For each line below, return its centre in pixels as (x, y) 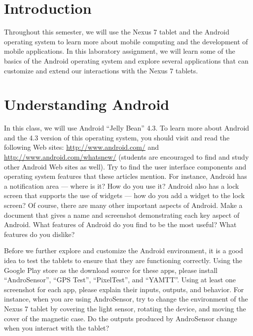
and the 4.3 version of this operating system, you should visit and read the (117, 137)
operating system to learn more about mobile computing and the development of (126, 41)
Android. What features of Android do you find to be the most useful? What (120, 224)
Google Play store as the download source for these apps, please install (111, 270)
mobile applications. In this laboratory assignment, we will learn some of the (120, 51)
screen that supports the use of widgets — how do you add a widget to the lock (125, 195)
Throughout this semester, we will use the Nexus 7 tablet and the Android (117, 32)
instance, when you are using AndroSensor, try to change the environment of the (126, 299)
